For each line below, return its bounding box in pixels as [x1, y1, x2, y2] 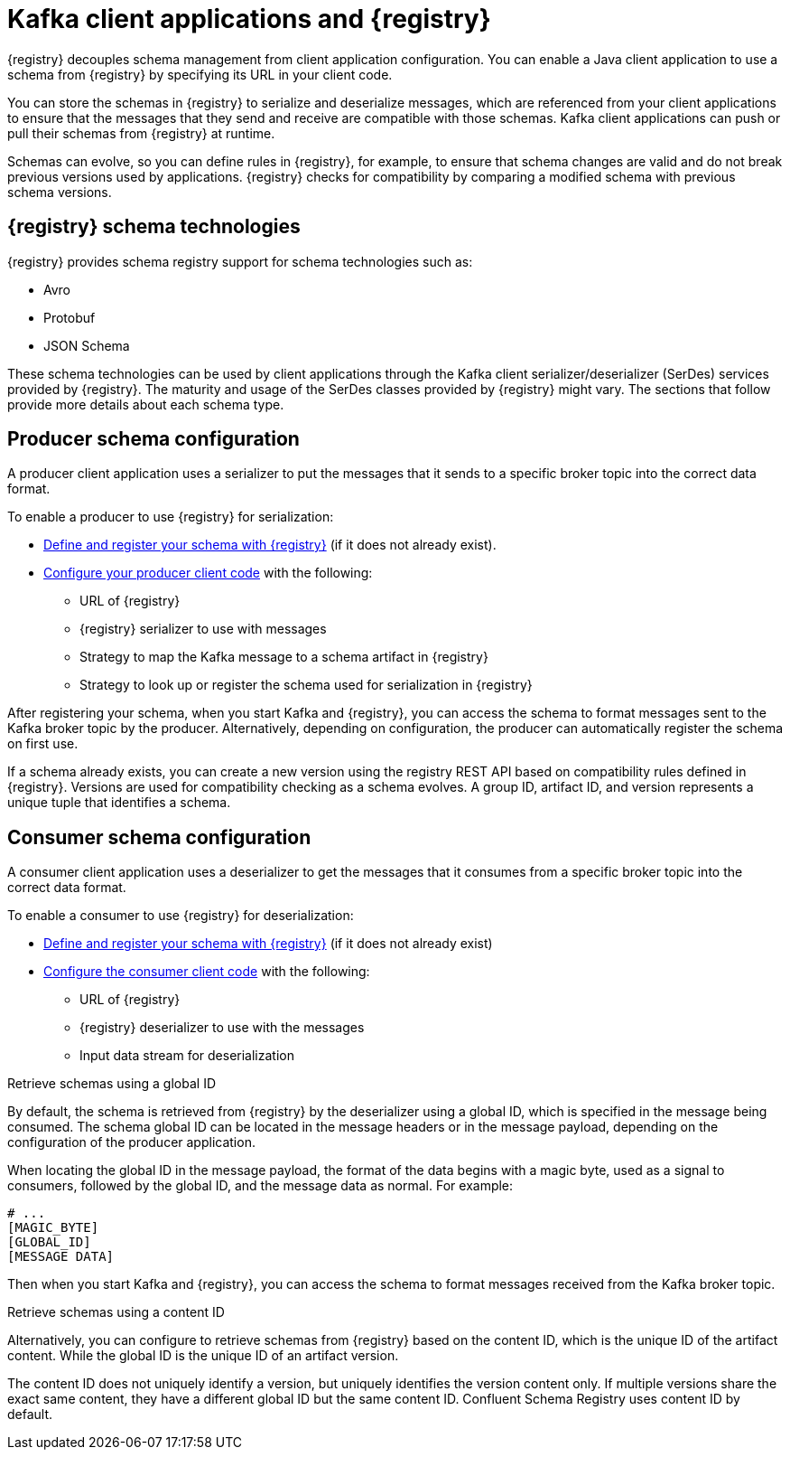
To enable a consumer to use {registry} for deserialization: [7, 907, 354, 924]
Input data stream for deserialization [79, 1048, 294, 1064]
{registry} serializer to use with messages [79, 621, 327, 637]
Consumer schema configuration [7, 825, 311, 849]
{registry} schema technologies [7, 215, 301, 239]
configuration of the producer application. [7, 1134, 256, 1151]
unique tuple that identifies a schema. [7, 794, 231, 811]
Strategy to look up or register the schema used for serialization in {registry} [79, 677, 533, 693]
